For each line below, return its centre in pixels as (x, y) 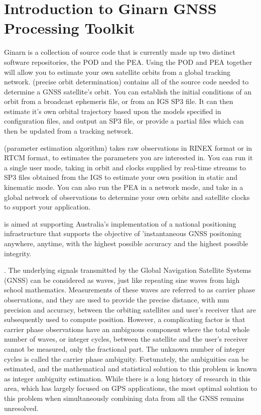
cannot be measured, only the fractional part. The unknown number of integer (125, 348)
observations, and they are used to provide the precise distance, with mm (117, 299)
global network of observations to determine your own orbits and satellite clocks (127, 197)
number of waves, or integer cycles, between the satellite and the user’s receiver (126, 339)
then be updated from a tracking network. (69, 131)
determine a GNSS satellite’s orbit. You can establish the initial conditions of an (128, 91)
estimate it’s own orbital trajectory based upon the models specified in (113, 111)
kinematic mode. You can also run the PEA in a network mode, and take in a (124, 187)
